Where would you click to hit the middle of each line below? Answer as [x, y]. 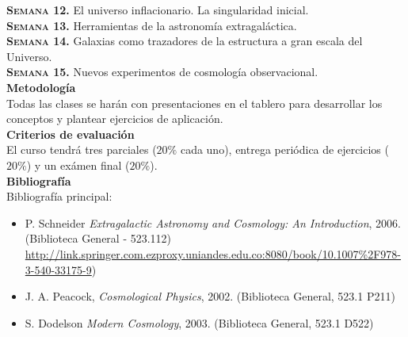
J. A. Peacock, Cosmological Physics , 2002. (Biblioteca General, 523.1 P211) [210, 296]
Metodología [41, 87]
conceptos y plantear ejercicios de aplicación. [115, 119]
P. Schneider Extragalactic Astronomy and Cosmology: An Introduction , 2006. [213, 222]
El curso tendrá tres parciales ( [82, 149]
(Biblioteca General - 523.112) [98, 238]
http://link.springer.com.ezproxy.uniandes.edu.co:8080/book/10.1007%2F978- [213, 253]
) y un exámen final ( [78, 165]
